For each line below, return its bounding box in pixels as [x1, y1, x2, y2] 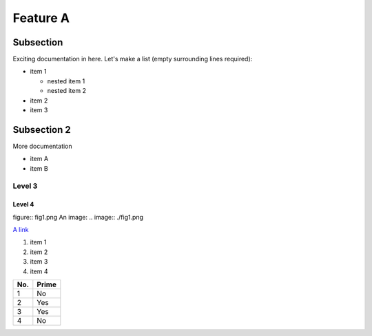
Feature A [12, 10, 70, 25]
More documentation [12, 142, 72, 150]
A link [12, 226, 29, 234]
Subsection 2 [12, 124, 72, 136]
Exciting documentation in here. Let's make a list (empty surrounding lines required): [12, 55, 253, 63]
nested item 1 [47, 76, 85, 85]
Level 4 [12, 200, 34, 209]
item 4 [30, 267, 48, 275]
